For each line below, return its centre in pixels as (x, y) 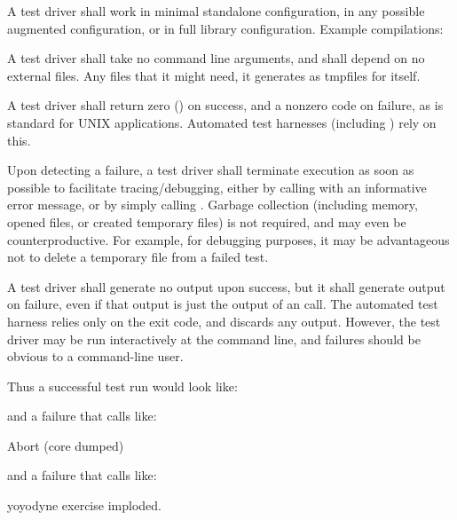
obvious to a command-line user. (95, 356)
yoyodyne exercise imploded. (84, 505)
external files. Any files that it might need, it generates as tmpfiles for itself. (214, 75)
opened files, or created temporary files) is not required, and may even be (207, 221)
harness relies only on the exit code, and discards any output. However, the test (224, 321)
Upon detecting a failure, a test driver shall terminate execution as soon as (211, 170)
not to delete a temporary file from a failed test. (138, 257)
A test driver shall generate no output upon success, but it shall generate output (226, 286)
